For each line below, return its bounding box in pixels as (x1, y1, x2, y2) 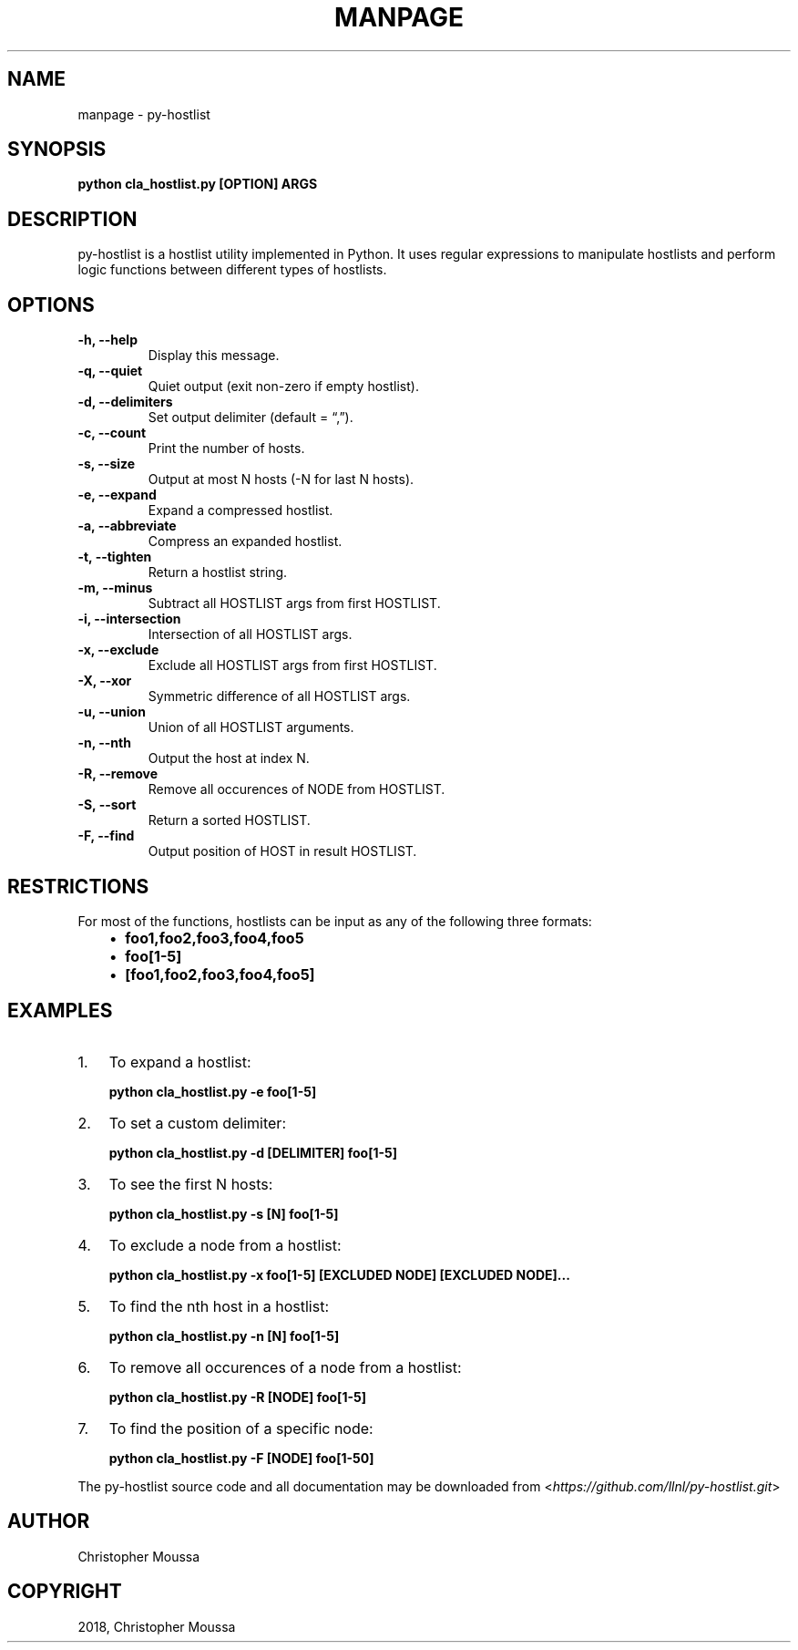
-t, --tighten (77, 549, 152, 565)
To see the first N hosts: (108, 1174, 273, 1193)
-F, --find (77, 828, 135, 844)
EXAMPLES (7, 999, 113, 1023)
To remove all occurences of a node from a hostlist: (108, 1357, 462, 1377)
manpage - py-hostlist (77, 106, 210, 122)
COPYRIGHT (7, 1580, 122, 1604)
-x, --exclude (77, 642, 159, 658)
